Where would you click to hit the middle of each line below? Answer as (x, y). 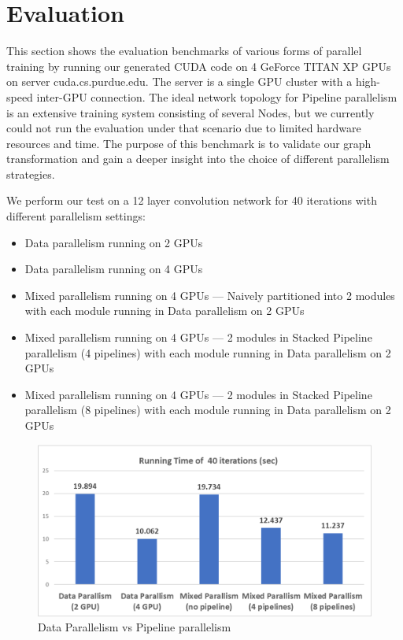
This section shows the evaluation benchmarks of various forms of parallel (184, 51)
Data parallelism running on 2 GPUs (114, 242)
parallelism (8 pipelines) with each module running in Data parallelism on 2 (208, 410)
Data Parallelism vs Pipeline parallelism (135, 627)
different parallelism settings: (76, 216)
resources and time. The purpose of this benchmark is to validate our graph (189, 143)
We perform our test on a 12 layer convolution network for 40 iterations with (192, 200)
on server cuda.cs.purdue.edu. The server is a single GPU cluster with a (179, 81)
